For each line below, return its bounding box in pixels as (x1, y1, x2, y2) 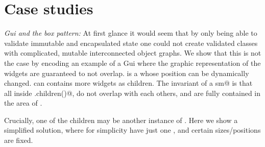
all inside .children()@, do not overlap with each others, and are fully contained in (4, 87, 261, 98)
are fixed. (4, 135, 33, 145)
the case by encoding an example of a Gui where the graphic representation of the (4, 57, 261, 68)
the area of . (4, 97, 42, 108)
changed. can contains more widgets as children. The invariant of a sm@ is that (4, 78, 253, 88)
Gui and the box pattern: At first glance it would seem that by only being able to (4, 28, 257, 38)
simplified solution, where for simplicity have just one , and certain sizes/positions (4, 125, 261, 135)
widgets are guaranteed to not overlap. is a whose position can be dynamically (4, 67, 249, 78)
